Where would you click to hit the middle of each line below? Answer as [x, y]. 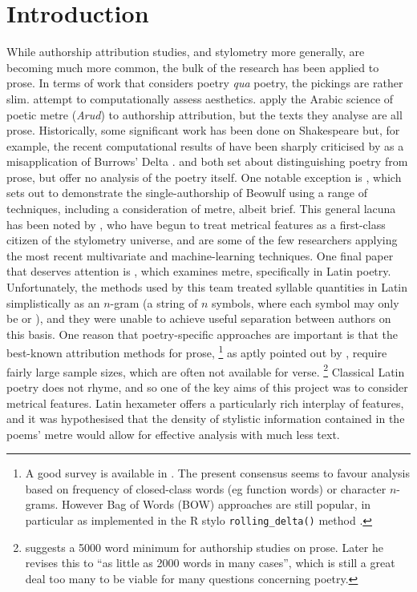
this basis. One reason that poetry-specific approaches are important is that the [202, 334]
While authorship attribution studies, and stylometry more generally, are [186, 52]
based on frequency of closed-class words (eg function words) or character [206, 488]
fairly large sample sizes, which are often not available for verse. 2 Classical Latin [206, 370]
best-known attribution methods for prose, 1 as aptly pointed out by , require [197, 352]
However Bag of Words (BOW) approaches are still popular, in [217, 504]
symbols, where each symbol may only [305, 302]
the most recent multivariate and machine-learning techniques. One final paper [200, 255]
